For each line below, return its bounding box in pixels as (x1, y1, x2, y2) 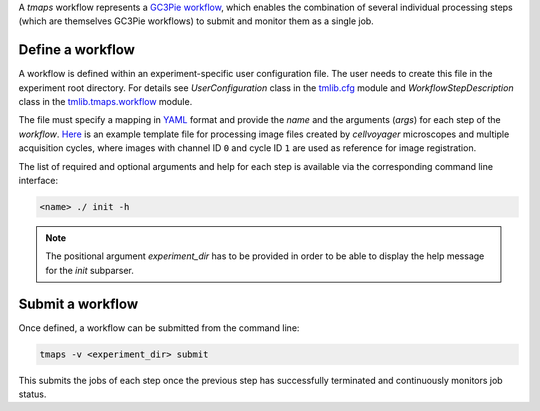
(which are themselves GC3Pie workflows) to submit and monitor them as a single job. (18, 15, 374, 27)
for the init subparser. (45, 264, 135, 276)
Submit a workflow (18, 295, 139, 312)
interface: (18, 175, 59, 187)
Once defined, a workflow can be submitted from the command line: (18, 321, 300, 334)
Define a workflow (18, 41, 135, 59)
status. (18, 388, 47, 400)
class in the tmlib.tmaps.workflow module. (18, 96, 193, 108)
